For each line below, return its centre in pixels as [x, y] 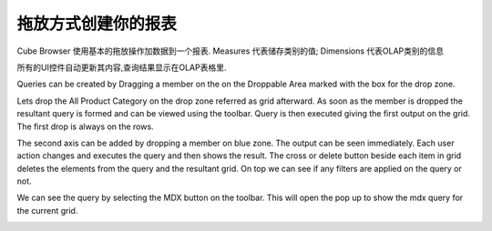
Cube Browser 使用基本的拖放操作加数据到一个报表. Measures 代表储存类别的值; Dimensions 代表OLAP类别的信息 [231, 51]
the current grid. [47, 210]
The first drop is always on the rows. [85, 126]
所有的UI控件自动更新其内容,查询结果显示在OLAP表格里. [122, 67]
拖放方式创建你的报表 [97, 24]
